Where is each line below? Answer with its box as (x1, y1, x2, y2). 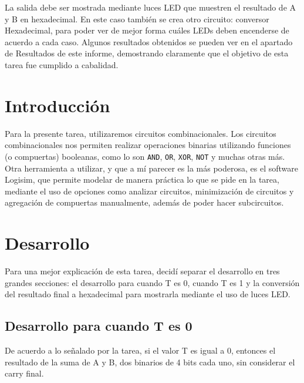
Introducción (5, 93, 110, 117)
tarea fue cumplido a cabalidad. (5, 58, 119, 70)
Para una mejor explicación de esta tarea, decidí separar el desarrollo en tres (5, 265, 280, 277)
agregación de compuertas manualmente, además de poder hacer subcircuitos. (5, 196, 284, 209)
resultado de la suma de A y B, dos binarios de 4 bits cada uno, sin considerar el (5, 355, 295, 368)
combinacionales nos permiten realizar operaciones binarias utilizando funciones (5, 139, 291, 151)
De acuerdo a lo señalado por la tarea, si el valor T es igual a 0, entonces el (5, 344, 276, 357)
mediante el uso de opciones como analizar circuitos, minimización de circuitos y (5, 184, 294, 197)
